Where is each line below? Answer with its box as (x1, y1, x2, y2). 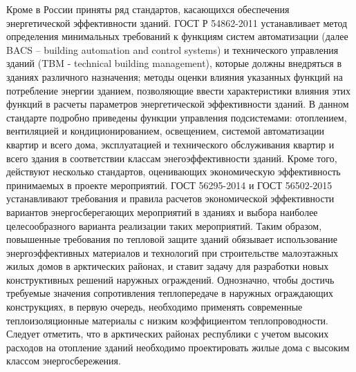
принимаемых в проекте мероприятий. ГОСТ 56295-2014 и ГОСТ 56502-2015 (6, 177, 332, 192)
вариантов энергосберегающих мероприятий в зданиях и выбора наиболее (6, 204, 318, 219)
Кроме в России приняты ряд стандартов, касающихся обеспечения (6, 2, 290, 16)
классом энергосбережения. (6, 353, 121, 368)
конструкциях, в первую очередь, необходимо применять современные (6, 300, 303, 314)
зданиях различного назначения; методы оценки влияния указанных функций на (6, 69, 343, 84)
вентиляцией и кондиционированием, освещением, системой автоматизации (6, 124, 324, 138)
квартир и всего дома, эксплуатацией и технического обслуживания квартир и (6, 137, 335, 151)
